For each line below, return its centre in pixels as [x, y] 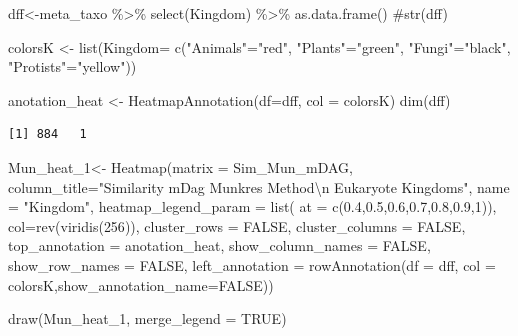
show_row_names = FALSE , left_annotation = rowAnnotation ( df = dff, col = [252, 264]
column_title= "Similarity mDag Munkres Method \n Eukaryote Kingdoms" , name [259, 186]
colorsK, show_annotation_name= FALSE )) [141, 284]
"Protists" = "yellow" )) [72, 66]
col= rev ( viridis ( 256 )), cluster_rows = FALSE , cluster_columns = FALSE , [237, 225]
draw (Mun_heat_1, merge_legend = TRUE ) [147, 318]
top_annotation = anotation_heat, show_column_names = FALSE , [219, 245]
